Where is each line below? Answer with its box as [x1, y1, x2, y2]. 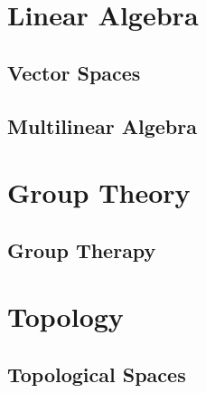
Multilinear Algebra [7, 111, 197, 139]
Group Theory [7, 174, 191, 211]
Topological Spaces [7, 359, 186, 388]
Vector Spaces [7, 58, 141, 86]
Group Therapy [7, 235, 156, 264]
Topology [7, 298, 124, 335]
